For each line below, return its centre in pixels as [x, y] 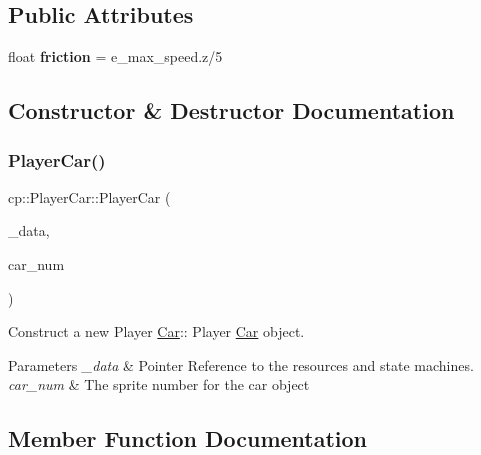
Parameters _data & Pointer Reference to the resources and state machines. [241, 364]
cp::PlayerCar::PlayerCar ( [89, 196]
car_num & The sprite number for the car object [159, 384]
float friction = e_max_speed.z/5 [115, 56]
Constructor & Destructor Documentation [231, 110]
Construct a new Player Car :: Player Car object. [156, 331]
